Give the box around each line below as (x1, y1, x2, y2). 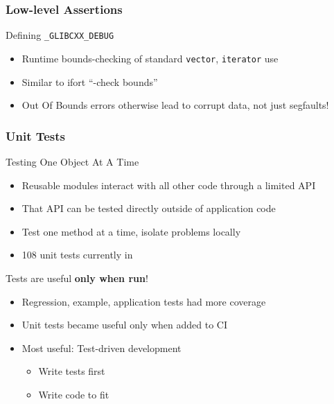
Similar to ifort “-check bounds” (21, 74, 158, 89)
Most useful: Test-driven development (21, 340, 182, 355)
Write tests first (38, 364, 105, 378)
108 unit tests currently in (21, 247, 133, 262)
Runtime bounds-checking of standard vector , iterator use (21, 51, 279, 65)
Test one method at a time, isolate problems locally (21, 224, 241, 238)
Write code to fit (38, 387, 109, 401)
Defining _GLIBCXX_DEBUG (6, 28, 114, 42)
